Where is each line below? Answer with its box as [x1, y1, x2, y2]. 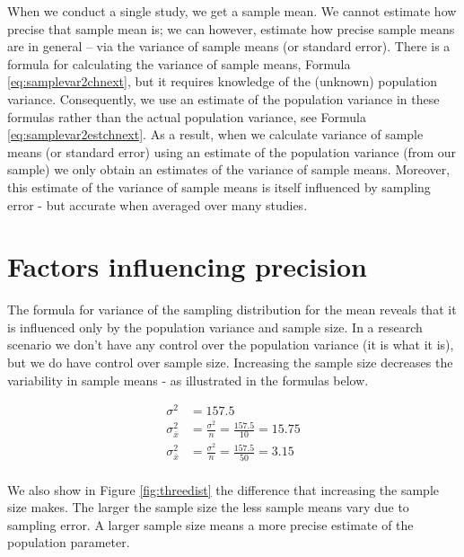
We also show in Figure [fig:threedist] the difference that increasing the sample [7, 480, 440, 499]
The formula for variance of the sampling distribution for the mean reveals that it [7, 300, 457, 319]
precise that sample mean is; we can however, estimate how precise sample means [7, 19, 455, 38]
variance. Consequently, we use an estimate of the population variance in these [7, 89, 440, 108]
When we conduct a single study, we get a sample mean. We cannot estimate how [7, 2, 457, 20]
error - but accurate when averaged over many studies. [7, 195, 308, 214]
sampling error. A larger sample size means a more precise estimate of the [7, 515, 414, 534]
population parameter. [7, 533, 130, 552]
